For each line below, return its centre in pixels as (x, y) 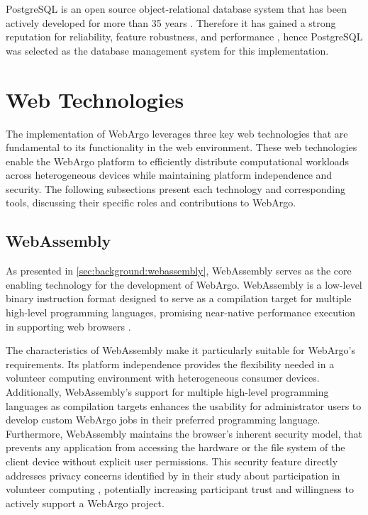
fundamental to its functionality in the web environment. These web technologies (182, 147)
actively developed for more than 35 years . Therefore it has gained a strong (171, 22)
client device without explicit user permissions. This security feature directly (172, 461)
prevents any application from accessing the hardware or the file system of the (175, 447)
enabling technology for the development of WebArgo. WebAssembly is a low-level (184, 284)
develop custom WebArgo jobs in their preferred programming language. (163, 420)
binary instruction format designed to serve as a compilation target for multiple (179, 298)
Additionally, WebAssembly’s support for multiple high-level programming (167, 392)
